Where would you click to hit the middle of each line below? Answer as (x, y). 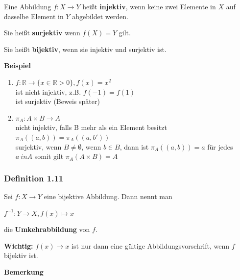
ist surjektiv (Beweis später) (58, 101)
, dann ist (134, 146)
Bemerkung (24, 271)
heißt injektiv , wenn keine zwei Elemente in (149, 6)
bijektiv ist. (21, 255)
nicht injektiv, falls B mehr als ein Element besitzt (91, 127)
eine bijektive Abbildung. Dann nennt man (108, 196)
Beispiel (17, 65)
